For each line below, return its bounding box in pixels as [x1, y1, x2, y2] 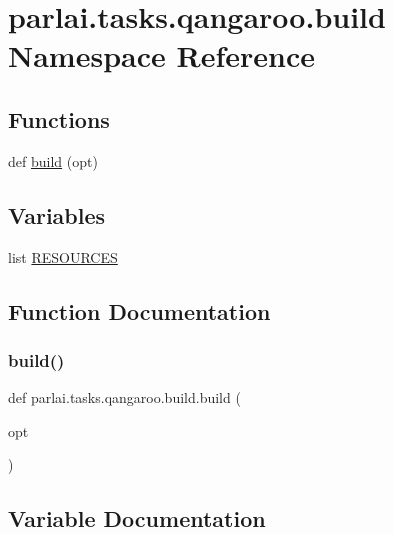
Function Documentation [8, 295, 271, 326]
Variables [8, 199, 106, 230]
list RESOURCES [8, 246, 118, 267]
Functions [8, 103, 110, 134]
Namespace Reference [8, 35, 315, 76]
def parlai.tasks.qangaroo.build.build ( [8, 387, 241, 408]
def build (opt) [8, 150, 98, 171]
